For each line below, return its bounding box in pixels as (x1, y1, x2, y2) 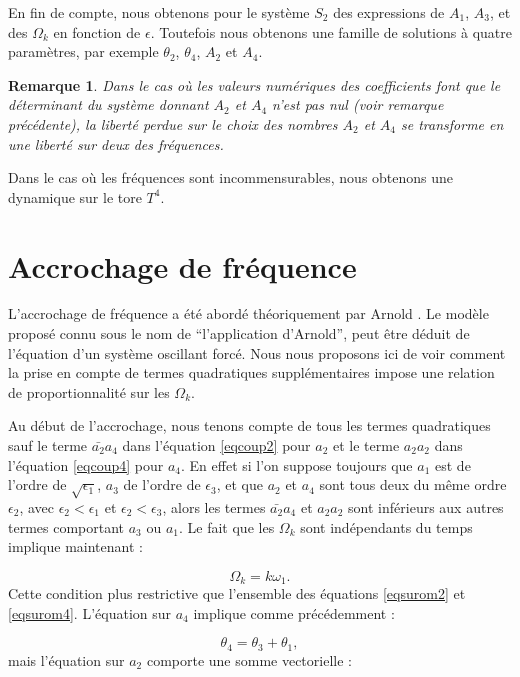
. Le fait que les (179, 516, 275, 537)
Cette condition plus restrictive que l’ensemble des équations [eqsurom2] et (8, 583, 466, 604)
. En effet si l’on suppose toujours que (181, 454, 413, 475)
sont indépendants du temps (300, 516, 473, 537)
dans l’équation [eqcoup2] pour (122, 435, 311, 456)
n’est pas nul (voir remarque (272, 94, 444, 115)
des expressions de (333, 2, 445, 22)
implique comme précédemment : (193, 602, 395, 623)
